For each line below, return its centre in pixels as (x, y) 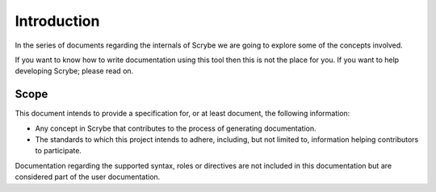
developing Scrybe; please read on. (74, 71)
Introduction (57, 21)
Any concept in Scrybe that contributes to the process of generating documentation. (176, 128)
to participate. (59, 151)
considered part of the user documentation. (88, 177)
